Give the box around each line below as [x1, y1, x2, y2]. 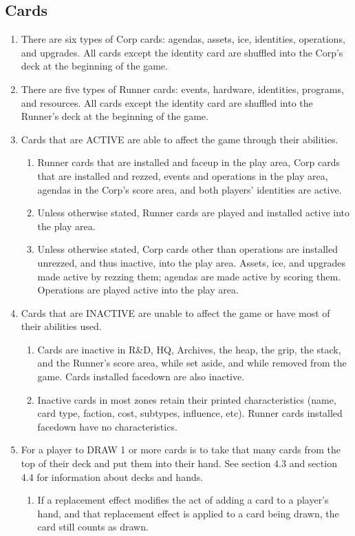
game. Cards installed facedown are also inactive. [37, 369, 245, 384]
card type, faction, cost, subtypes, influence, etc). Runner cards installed [37, 406, 343, 420]
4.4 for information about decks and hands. [21, 469, 204, 484]
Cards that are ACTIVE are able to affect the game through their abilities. [21, 132, 338, 146]
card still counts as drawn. [37, 519, 149, 534]
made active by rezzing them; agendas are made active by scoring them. [37, 269, 341, 283]
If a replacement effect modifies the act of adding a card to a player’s [37, 493, 329, 507]
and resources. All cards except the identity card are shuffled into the [21, 95, 313, 110]
